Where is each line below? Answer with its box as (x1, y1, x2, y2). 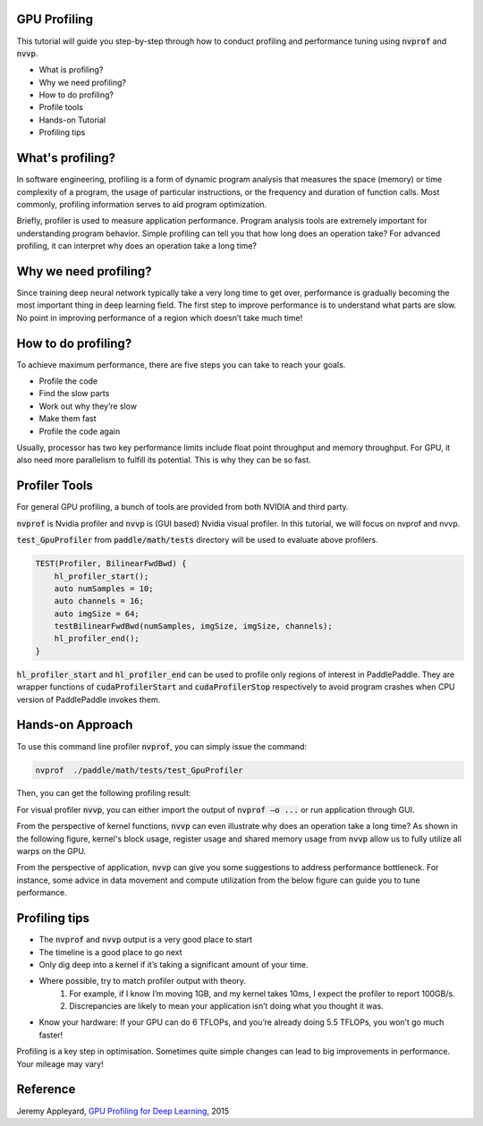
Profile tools (38, 102, 84, 113)
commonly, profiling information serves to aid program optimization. (16, 199, 267, 209)
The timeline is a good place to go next (38, 946, 182, 957)
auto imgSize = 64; (54, 608, 140, 619)
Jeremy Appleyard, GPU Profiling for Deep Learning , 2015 (16, 1105, 230, 1116)
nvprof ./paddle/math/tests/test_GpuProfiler (35, 765, 243, 775)
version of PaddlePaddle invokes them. (16, 694, 161, 705)
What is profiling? (38, 64, 104, 75)
